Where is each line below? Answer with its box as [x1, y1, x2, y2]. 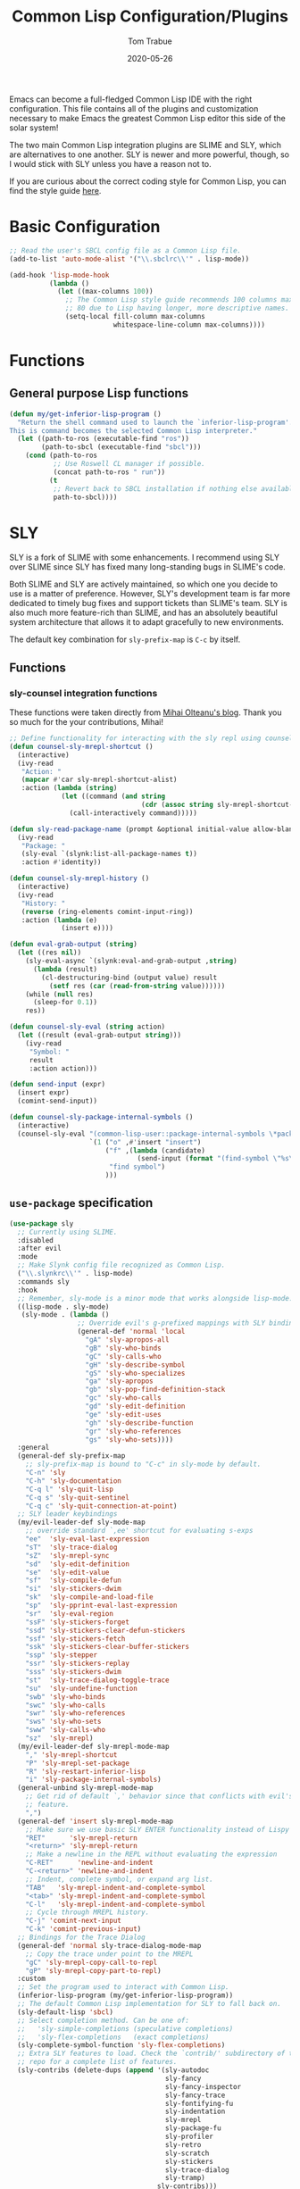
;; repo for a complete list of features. [17, 2058, 178, 2067]
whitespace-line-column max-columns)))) [112, 320, 266, 329]
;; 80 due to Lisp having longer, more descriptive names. [65, 304, 290, 313]
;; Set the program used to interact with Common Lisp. [17, 1983, 229, 1992]
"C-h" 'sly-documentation [25, 1476, 122, 1486]
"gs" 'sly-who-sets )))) [85, 1435, 174, 1444]
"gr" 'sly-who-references [85, 1427, 181, 1436]
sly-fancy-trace [164, 2091, 226, 2100]
